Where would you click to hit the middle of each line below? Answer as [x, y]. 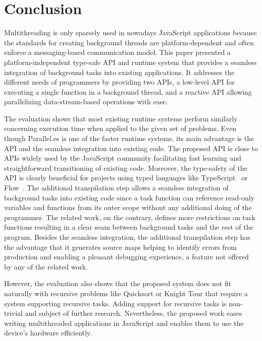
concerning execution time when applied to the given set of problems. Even [120, 128]
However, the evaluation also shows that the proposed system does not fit [118, 283]
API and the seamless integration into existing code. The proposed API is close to [131, 148]
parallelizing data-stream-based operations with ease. [86, 101]
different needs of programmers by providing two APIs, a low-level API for [120, 82]
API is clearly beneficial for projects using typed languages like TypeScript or [126, 178]
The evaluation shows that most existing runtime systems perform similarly [121, 118]
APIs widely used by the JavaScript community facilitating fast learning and [123, 158]
